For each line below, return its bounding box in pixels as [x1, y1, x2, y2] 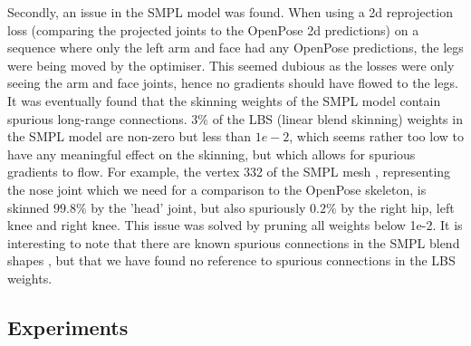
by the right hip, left [341, 197, 455, 216]
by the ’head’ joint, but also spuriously [91, 197, 306, 216]
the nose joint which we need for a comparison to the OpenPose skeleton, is [7, 179, 427, 198]
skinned [7, 197, 50, 216]
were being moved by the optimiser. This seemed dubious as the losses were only [7, 55, 455, 74]
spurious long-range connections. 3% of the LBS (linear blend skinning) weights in [7, 109, 463, 128]
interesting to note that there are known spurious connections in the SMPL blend [7, 233, 460, 252]
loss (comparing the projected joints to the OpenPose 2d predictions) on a [7, 20, 419, 39]
